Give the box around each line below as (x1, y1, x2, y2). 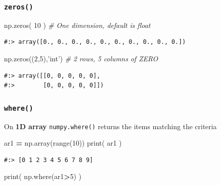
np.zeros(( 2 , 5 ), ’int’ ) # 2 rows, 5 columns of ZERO (4, 53, 158, 63)
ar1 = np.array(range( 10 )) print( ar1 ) (4, 138, 122, 148)
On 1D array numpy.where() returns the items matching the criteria (4, 121, 217, 131)
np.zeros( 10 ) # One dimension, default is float (4, 19, 151, 30)
